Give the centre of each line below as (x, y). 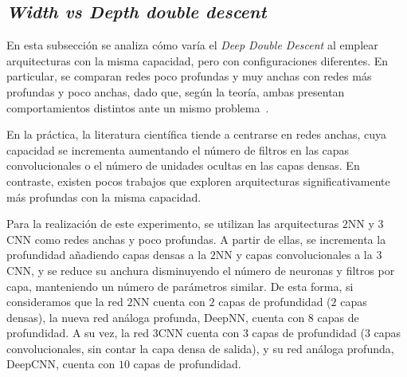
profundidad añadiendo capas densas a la (107, 255)
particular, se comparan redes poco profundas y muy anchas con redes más (189, 76)
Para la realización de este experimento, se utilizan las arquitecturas (173, 224)
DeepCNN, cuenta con (61, 364)
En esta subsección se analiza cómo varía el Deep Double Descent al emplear (192, 45)
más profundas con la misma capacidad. (104, 196)
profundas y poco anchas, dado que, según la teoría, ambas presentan (176, 91)
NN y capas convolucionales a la (294, 255)
